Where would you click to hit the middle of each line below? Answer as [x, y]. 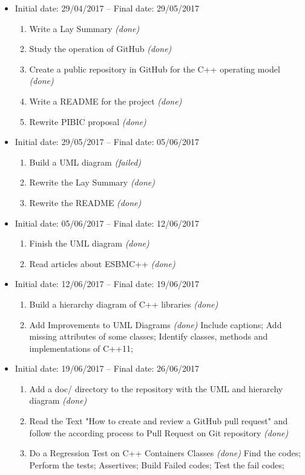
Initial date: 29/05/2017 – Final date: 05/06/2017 [107, 142]
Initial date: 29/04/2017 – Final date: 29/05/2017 [107, 8]
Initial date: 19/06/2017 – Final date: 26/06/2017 [107, 368]
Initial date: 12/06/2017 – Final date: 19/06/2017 [107, 284]
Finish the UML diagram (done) [89, 243]
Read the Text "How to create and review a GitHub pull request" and [159, 421]
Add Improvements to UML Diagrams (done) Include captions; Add [156, 324]
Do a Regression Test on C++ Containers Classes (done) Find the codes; [165, 453]
